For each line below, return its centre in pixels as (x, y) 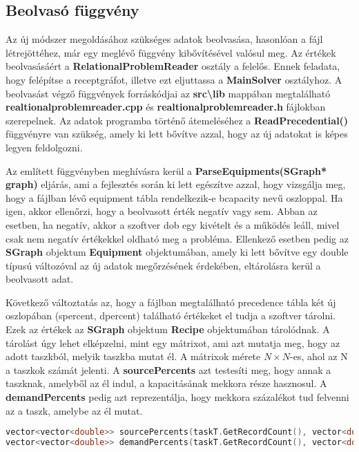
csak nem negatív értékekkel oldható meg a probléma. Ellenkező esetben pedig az (177, 238)
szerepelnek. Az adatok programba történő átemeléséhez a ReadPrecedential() (177, 120)
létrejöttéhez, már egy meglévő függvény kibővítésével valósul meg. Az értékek (171, 52)
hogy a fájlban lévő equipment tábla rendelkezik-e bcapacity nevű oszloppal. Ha (174, 197)
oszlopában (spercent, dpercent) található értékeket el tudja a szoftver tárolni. (171, 316)
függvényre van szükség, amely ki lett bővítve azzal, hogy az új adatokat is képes (177, 134)
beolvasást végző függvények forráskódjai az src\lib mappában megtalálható (168, 93)
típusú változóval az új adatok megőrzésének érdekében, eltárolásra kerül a (163, 265)
